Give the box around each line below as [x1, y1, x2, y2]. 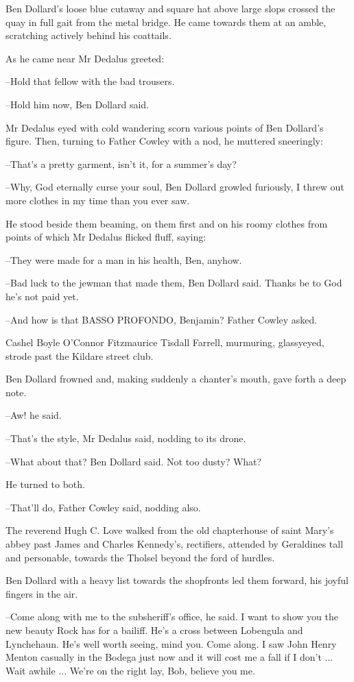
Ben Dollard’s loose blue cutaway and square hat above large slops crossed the [5, 1, 335, 15]
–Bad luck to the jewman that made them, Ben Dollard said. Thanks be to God [5, 276, 342, 290]
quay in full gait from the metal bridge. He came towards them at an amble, [5, 14, 327, 29]
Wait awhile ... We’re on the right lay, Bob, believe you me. [5, 663, 255, 677]
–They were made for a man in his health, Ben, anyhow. [5, 252, 242, 267]
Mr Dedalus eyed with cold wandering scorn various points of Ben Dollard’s [5, 120, 324, 134]
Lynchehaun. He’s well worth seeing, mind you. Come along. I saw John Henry [5, 636, 337, 650]
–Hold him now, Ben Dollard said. [5, 97, 149, 111]
